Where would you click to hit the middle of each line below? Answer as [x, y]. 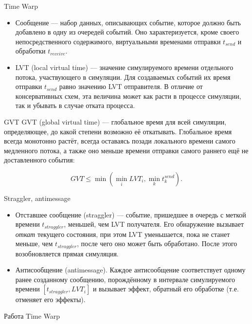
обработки [30, 51]
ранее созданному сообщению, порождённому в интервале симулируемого [125, 279]
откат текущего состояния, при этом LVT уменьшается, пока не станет [123, 234]
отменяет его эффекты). [50, 299]
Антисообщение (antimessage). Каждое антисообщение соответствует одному [130, 270]
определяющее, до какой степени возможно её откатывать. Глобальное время [118, 131]
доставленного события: [39, 160]
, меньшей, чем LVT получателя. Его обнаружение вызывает [154, 224]
